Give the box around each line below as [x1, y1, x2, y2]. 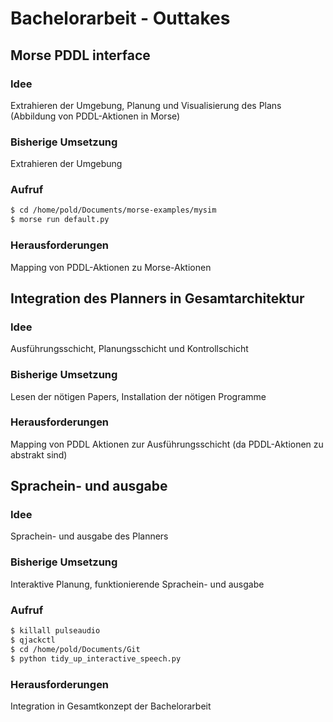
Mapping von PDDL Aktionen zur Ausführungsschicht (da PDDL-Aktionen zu [10, 438, 324, 450]
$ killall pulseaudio [10, 626, 101, 636]
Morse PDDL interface [10, 47, 151, 64]
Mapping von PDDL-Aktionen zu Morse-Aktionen [10, 261, 212, 273]
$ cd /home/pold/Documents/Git [10, 644, 141, 654]
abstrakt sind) [10, 448, 68, 461]
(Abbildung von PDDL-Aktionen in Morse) [10, 110, 181, 122]
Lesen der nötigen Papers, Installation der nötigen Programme [10, 390, 267, 402]
